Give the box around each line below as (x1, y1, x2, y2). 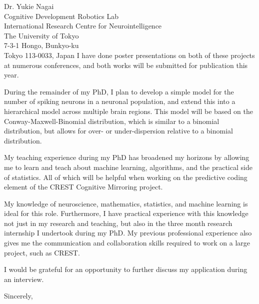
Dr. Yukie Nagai (4, 1, 54, 11)
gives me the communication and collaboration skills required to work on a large (4, 237, 250, 248)
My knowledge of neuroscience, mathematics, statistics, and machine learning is (4, 198, 248, 208)
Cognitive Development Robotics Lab (4, 10, 118, 21)
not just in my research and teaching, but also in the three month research (4, 217, 232, 228)
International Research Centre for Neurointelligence (4, 20, 162, 31)
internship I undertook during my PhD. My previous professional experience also (4, 227, 252, 238)
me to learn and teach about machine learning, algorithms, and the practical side (4, 161, 252, 172)
